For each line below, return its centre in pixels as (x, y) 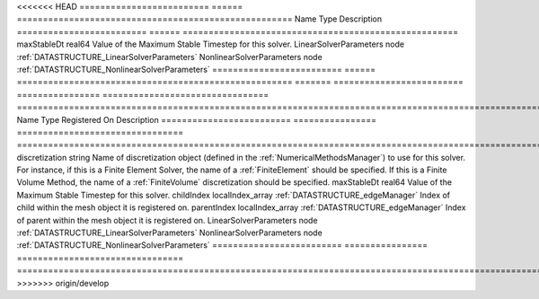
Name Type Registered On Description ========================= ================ (197, 119)
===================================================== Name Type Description (199, 19)
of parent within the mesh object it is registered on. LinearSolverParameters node (167, 220)
